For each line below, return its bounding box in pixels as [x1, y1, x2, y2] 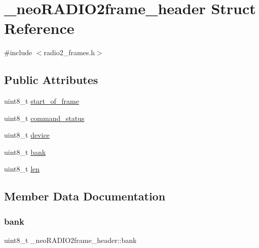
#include [4, 47, 32, 58]
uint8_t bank [4, 146, 46, 157]
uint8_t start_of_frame [4, 96, 79, 106]
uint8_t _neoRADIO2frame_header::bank [4, 235, 137, 245]
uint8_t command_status [4, 112, 85, 123]
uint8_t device [4, 130, 50, 140]
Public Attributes [4, 72, 98, 88]
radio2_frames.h [44, 47, 95, 58]
